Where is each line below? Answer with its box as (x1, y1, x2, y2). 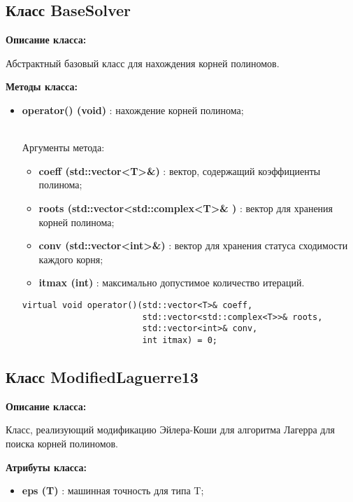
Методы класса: (6, 79, 78, 94)
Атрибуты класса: (6, 459, 87, 474)
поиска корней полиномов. (6, 435, 118, 450)
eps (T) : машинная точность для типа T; (22, 483, 204, 498)
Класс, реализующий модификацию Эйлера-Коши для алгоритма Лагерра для (6, 422, 335, 437)
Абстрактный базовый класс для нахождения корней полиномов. (6, 55, 280, 70)
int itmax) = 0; (142, 335, 217, 345)
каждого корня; (38, 251, 103, 266)
